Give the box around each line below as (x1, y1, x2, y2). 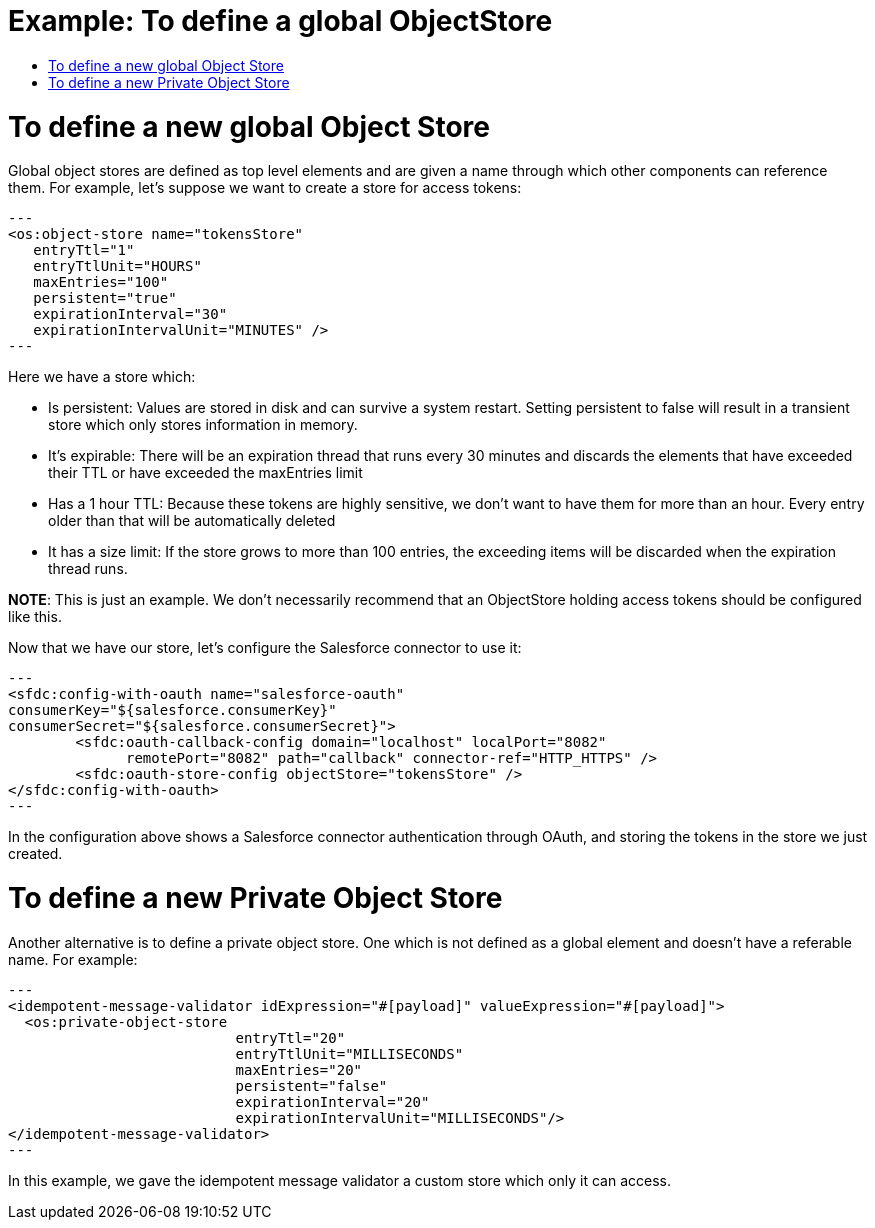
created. (8, 845, 63, 863)
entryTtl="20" (235, 1029, 346, 1046)
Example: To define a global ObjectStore (8, 4, 553, 38)
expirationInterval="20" (235, 1093, 430, 1110)
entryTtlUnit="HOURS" (33, 258, 202, 275)
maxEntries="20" (235, 1061, 363, 1078)
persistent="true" (33, 290, 177, 307)
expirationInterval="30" (33, 306, 228, 323)
